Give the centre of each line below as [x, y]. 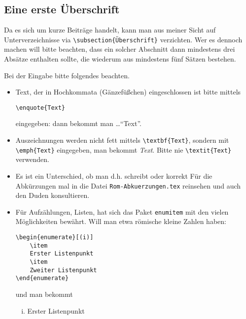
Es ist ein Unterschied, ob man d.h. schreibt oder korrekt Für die [114, 175]
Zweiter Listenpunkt [63, 270]
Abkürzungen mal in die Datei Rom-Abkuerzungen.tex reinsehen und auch [128, 185]
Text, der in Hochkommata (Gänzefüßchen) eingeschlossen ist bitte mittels [128, 92]
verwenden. [32, 159]
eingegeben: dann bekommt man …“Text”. [78, 123]
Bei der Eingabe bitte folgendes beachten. [67, 75]
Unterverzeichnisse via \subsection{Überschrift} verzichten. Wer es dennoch [123, 39]
